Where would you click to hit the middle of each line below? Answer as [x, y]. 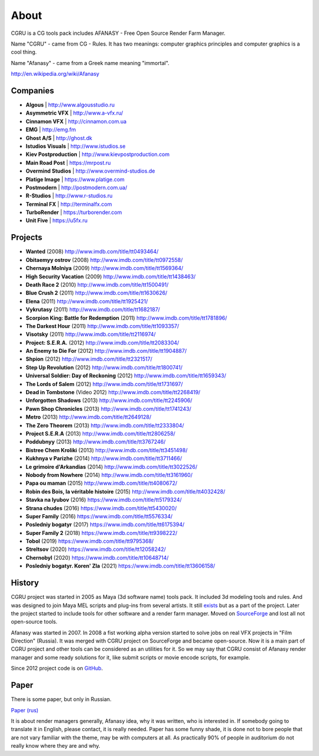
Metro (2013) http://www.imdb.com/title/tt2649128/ [89, 417]
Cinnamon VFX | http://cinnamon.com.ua [76, 121]
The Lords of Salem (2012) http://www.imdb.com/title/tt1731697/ [104, 384]
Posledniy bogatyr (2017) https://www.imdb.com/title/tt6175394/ [105, 525]
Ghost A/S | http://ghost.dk [59, 138]
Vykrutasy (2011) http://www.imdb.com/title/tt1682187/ [93, 310]
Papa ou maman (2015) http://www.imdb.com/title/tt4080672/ [101, 483]
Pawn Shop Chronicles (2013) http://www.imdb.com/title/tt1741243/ [108, 408]
